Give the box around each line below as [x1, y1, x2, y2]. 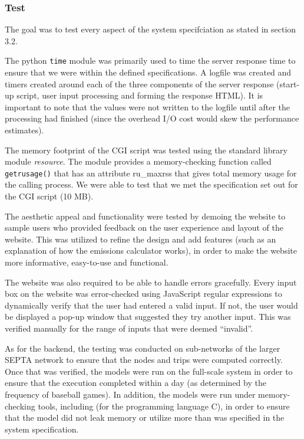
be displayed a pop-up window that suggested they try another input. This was [5, 310, 291, 323]
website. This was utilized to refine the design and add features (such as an [5, 232, 276, 245]
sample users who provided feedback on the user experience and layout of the [5, 221, 283, 234]
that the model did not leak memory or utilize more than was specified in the [5, 411, 285, 424]
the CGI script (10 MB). [5, 190, 94, 202]
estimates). [5, 124, 44, 136]
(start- [276, 77, 300, 90]
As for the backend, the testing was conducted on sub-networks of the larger [5, 342, 280, 354]
